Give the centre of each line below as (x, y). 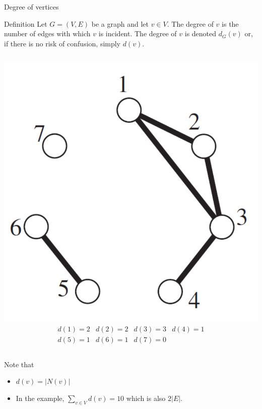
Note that (19, 364)
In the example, (40, 398)
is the (230, 23)
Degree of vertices (31, 7)
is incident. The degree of (138, 33)
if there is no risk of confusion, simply (62, 43)
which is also (146, 398)
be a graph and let (120, 23)
